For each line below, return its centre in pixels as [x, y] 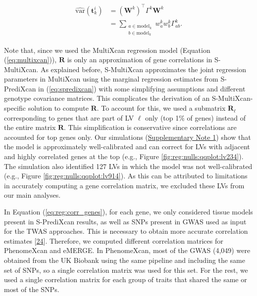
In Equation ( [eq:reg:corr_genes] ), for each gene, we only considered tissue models [128, 211]
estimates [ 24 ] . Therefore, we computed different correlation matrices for [114, 240]
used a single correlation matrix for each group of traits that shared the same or [126, 279]
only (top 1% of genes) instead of [195, 117]
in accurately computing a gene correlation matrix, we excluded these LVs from [124, 185]
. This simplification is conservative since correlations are [150, 127]
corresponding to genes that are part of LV [69, 117]
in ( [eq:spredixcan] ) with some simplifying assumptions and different [142, 88]
